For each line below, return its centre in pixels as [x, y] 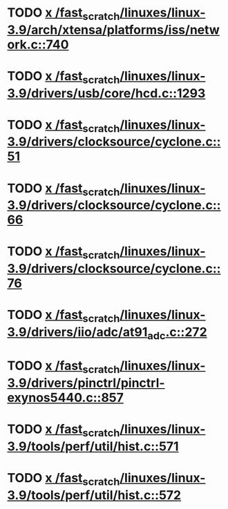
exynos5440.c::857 [66, 398]
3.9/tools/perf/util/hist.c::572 [94, 495]
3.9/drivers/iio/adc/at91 [77, 332]
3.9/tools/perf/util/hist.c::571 [93, 446]
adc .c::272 [177, 333]
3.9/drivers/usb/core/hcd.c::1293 [106, 93]
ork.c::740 [38, 45]
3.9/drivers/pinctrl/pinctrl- [86, 383]
